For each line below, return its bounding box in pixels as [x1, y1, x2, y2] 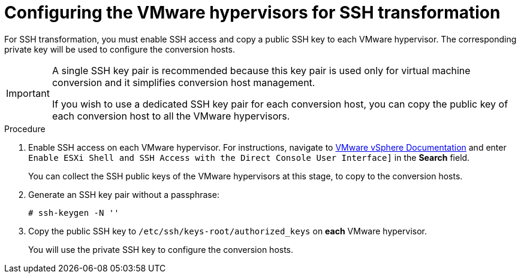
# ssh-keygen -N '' [28, 207, 119, 218]
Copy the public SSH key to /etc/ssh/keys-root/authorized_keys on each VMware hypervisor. [28, 225, 427, 236]
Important [6, 87, 50, 99]
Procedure [4, 123, 46, 134]
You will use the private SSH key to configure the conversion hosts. [28, 244, 294, 255]
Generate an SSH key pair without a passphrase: [28, 189, 219, 200]
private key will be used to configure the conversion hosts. [4, 44, 235, 54]
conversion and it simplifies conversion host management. [52, 76, 315, 88]
